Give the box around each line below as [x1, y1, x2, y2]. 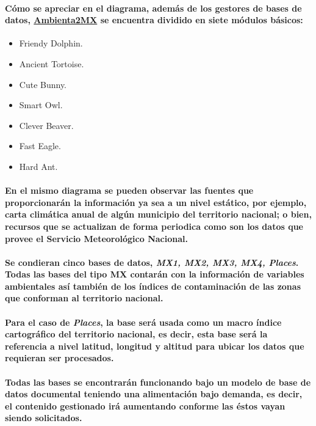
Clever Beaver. [19, 119, 74, 131]
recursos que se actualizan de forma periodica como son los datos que [5, 219, 303, 232]
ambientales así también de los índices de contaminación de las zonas [5, 279, 301, 292]
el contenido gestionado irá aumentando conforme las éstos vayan [5, 399, 285, 412]
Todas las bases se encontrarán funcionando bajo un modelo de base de [5, 375, 311, 388]
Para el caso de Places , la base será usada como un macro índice [5, 315, 282, 328]
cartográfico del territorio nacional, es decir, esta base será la [5, 328, 268, 340]
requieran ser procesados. [5, 351, 114, 364]
